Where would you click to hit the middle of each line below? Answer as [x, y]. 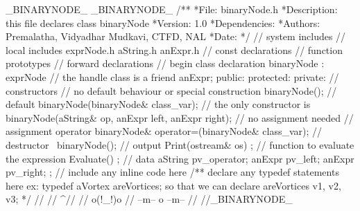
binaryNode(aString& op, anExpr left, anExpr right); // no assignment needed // [180, 117]
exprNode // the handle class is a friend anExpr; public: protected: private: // [172, 76]
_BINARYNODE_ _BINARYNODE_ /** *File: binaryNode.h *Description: [172, 9]
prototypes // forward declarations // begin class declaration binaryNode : [165, 63]
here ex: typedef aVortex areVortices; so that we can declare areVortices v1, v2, [173, 185]
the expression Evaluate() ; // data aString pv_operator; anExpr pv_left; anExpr [180, 158]
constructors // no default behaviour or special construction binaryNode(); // [171, 90]
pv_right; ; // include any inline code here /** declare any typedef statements [172, 172]
